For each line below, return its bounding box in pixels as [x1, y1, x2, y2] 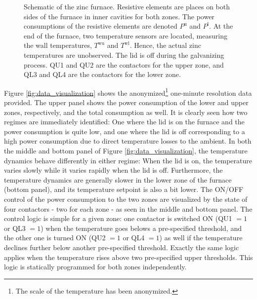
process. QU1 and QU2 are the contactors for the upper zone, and [24, 59, 224, 70]
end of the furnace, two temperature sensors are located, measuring [24, 30, 227, 40]
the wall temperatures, [24, 40, 92, 50]
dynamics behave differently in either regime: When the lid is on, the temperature [4, 155, 253, 165]
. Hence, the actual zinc [129, 40, 201, 50]
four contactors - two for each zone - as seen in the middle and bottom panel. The [4, 203, 253, 214]
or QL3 [4, 223, 26, 233]
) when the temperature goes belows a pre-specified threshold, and [41, 223, 242, 233]
